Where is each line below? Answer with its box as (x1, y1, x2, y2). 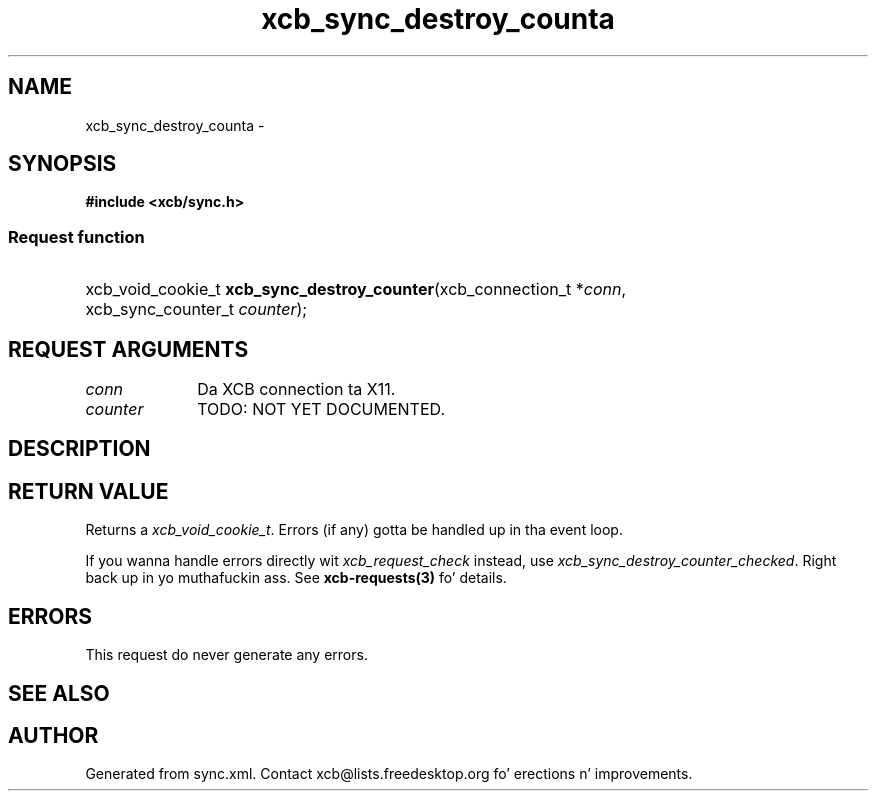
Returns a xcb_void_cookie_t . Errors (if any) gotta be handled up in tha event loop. (85, 521, 623, 539)
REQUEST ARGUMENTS (8, 336, 249, 362)
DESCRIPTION (8, 436, 151, 462)
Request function (8, 226, 145, 247)
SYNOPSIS (8, 151, 117, 177)
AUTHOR (8, 722, 99, 748)
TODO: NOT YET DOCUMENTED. (197, 399, 445, 420)
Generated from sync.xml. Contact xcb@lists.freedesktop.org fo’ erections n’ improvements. (85, 765, 693, 783)
